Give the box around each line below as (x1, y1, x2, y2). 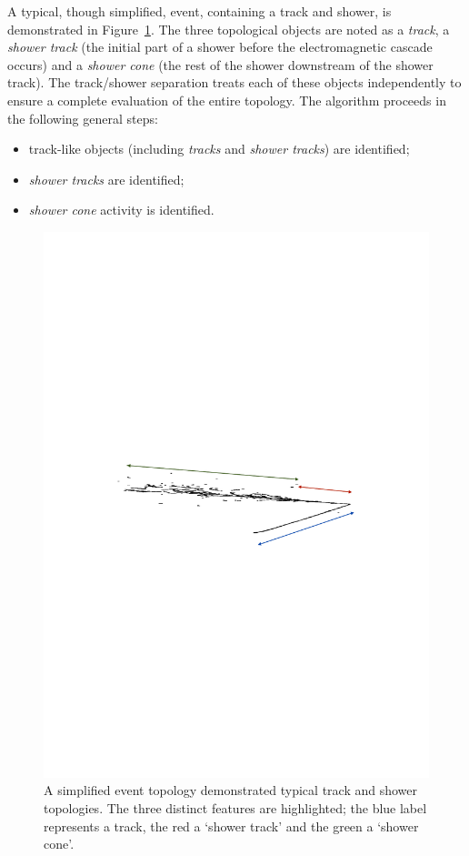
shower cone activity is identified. (28, 200, 215, 219)
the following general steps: (7, 108, 158, 127)
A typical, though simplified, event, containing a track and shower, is (7, 2, 392, 20)
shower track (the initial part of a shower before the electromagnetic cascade (7, 37, 433, 56)
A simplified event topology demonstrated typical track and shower (44, 780, 418, 800)
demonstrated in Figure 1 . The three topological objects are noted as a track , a (7, 19, 450, 38)
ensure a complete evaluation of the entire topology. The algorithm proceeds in (7, 90, 446, 109)
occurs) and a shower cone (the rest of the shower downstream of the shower (7, 55, 434, 74)
